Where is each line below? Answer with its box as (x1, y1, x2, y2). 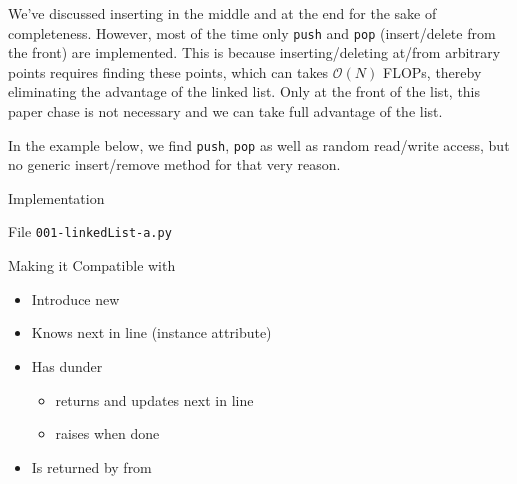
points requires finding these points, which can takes (8, 61, 329, 82)
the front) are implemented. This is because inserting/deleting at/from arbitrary (8, 42, 501, 63)
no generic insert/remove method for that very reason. (8, 154, 341, 175)
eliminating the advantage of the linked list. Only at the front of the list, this (8, 81, 481, 102)
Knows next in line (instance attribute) (31, 322, 272, 343)
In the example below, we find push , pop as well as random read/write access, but (8, 134, 510, 155)
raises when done (55, 423, 160, 444)
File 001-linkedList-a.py (8, 221, 172, 242)
